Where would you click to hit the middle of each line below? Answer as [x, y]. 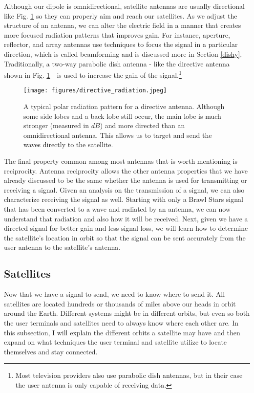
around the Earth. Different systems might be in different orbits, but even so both [127, 313]
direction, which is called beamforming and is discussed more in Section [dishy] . [123, 54]
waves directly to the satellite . [68, 144]
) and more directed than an [142, 125]
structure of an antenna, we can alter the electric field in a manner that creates [123, 25]
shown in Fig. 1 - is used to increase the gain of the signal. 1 [93, 74]
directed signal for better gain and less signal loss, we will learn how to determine [126, 228]
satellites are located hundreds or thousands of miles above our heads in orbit [120, 303]
